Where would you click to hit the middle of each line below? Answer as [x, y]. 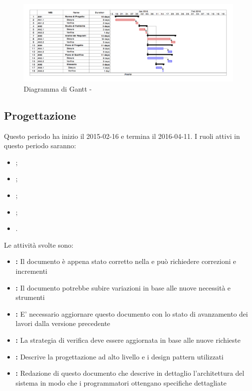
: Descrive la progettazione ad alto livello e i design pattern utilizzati [120, 356]
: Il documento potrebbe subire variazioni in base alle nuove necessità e [123, 287]
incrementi [32, 271]
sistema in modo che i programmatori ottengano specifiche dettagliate [121, 382]
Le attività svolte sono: [39, 244]
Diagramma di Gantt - [58, 88]
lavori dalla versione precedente [63, 323]
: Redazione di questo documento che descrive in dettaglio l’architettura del [130, 373]
